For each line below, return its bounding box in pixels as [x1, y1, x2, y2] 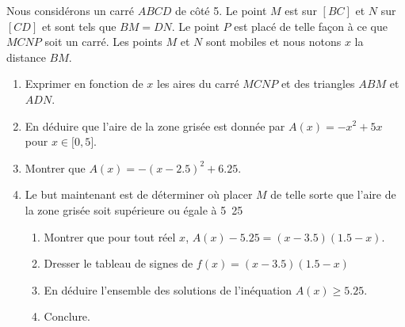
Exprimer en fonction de [25, 75, 143, 92]
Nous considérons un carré [6, 2, 134, 18]
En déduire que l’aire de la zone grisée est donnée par [25, 117, 285, 134]
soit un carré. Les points [44, 33, 162, 50]
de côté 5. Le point [175, 2, 267, 18]
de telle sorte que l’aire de [270, 186, 396, 203]
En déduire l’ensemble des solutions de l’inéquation [44, 281, 292, 298]
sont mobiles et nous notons [205, 33, 342, 50]
